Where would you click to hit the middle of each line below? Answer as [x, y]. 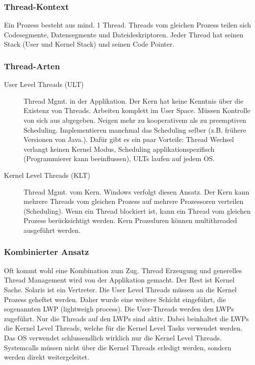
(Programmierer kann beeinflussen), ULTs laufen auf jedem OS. [119, 158]
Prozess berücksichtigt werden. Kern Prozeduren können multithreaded [130, 220]
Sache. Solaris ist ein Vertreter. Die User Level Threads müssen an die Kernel [120, 289]
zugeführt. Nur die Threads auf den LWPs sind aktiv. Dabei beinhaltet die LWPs [127, 318]
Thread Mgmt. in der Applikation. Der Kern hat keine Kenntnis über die [134, 100]
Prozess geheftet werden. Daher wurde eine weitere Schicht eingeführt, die [115, 299]
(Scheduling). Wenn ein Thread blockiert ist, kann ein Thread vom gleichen [137, 211]
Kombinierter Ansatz [47, 252]
